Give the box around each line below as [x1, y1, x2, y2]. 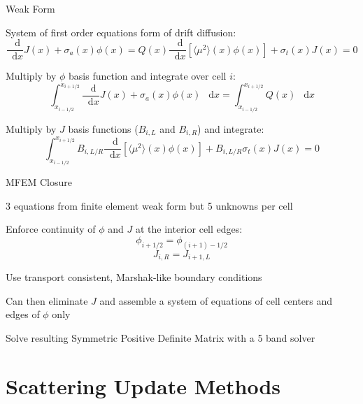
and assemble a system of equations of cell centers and [99, 293, 333, 308]
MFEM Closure [6, 175, 73, 189]
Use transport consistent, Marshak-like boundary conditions [6, 270, 262, 284]
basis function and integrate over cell [69, 68, 227, 83]
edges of [6, 307, 40, 322]
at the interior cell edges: [135, 222, 243, 236]
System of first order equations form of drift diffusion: [6, 24, 236, 39]
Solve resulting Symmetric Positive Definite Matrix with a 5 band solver [6, 331, 315, 345]
